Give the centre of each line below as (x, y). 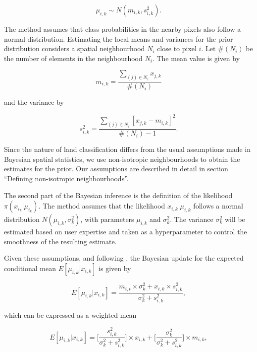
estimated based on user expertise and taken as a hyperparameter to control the (126, 232)
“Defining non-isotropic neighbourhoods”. (66, 178)
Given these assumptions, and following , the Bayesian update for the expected (124, 258)
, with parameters (107, 219)
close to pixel (177, 48)
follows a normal (218, 206)
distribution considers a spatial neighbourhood (75, 48)
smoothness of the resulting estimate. (60, 241)
